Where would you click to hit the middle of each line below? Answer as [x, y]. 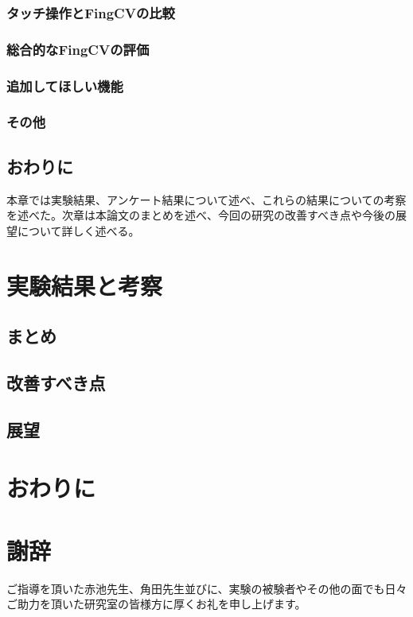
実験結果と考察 [85, 285]
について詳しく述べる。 [78, 230]
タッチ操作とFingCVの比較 [91, 12]
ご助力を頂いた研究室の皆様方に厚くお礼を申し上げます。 [156, 604]
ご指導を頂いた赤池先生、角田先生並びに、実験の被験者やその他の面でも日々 [207, 588]
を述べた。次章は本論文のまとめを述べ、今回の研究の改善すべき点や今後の [201, 215]
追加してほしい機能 [65, 85]
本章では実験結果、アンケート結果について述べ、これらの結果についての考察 [206, 199]
